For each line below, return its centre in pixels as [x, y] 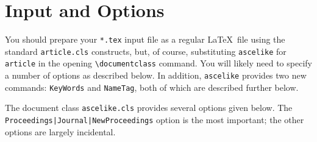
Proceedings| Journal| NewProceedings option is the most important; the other [155, 120]
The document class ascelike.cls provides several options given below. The [149, 108]
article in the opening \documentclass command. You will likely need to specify [158, 63]
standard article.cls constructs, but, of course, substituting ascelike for [146, 51]
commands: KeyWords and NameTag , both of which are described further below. [152, 87]
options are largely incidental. [60, 131]
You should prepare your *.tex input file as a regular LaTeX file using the [145, 39]
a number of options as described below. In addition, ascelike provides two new [156, 75]
